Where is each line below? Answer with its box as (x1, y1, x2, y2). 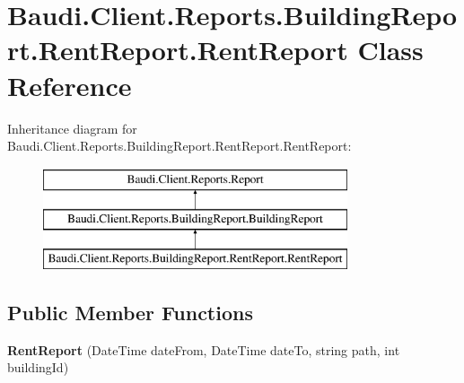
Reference (7, 66, 132, 103)
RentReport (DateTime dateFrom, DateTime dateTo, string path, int (7, 340, 400, 359)
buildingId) (7, 358, 69, 377)
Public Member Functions (7, 299, 253, 326)
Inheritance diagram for (7, 118, 137, 137)
